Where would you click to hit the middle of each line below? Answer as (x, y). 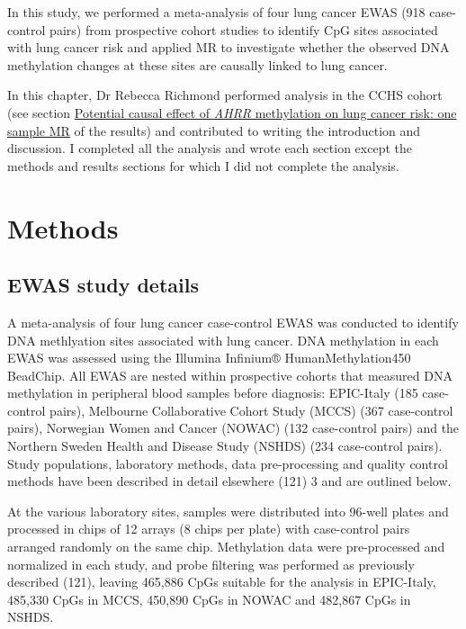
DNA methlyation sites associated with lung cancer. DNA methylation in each (223, 340)
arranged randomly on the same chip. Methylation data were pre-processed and (226, 547)
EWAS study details (103, 285)
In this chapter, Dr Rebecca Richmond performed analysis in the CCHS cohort (225, 95)
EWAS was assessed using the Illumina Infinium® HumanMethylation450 (209, 358)
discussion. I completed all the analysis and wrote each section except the (210, 148)
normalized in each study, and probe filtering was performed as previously (211, 564)
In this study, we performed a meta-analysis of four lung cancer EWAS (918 (216, 12)
